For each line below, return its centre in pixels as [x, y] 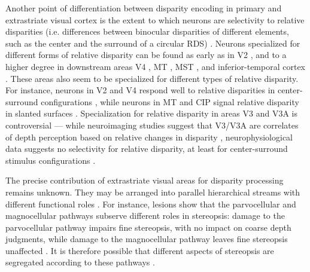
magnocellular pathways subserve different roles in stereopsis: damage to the [145, 216]
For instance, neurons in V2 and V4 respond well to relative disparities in [140, 90]
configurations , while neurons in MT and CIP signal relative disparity [170, 101]
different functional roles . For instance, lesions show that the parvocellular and [151, 204]
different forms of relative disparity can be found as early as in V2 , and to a [146, 55]
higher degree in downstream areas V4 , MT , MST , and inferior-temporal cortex [155, 66]
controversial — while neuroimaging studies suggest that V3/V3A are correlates [152, 125]
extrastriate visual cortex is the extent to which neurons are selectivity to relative [155, 19]
